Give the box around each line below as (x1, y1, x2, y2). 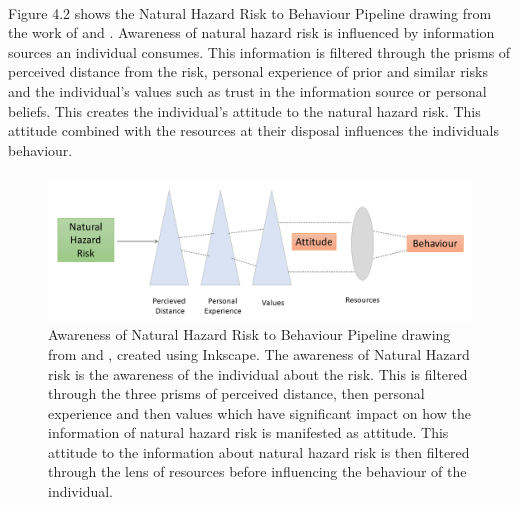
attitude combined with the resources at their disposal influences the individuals (8, 120, 499, 141)
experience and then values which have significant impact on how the (48, 402, 471, 423)
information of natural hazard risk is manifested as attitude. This (48, 422, 449, 443)
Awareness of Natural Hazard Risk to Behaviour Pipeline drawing (48, 324, 451, 345)
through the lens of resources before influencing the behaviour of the (48, 461, 467, 482)
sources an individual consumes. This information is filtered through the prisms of (8, 41, 511, 62)
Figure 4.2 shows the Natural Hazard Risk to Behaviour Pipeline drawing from (8, 2, 492, 23)
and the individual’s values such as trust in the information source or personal (8, 80, 487, 101)
